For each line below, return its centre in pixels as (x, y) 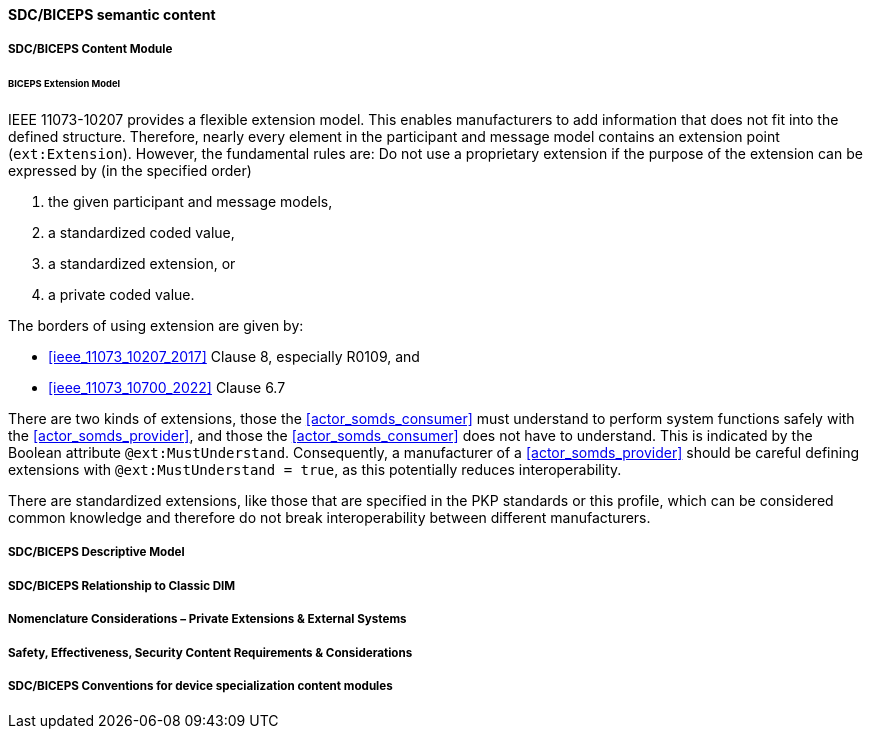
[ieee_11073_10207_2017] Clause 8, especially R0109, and (234, 357)
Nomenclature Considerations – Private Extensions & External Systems (207, 619)
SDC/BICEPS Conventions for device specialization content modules (200, 686)
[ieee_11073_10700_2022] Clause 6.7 (167, 388)
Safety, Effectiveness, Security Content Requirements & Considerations (210, 652)
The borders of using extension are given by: (156, 326)
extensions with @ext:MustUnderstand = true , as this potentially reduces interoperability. (315, 470)
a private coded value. (121, 295)
